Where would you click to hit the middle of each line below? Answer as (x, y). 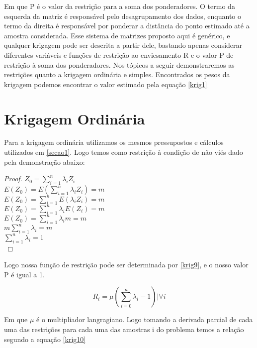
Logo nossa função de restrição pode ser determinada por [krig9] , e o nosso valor (126, 265)
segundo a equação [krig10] (45, 339)
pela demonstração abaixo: (44, 162)
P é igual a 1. (24, 274)
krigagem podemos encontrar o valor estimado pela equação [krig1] (106, 84)
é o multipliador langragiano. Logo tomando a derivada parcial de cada (145, 319)
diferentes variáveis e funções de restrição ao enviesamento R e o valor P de (119, 55)
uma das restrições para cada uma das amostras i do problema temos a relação (124, 329)
